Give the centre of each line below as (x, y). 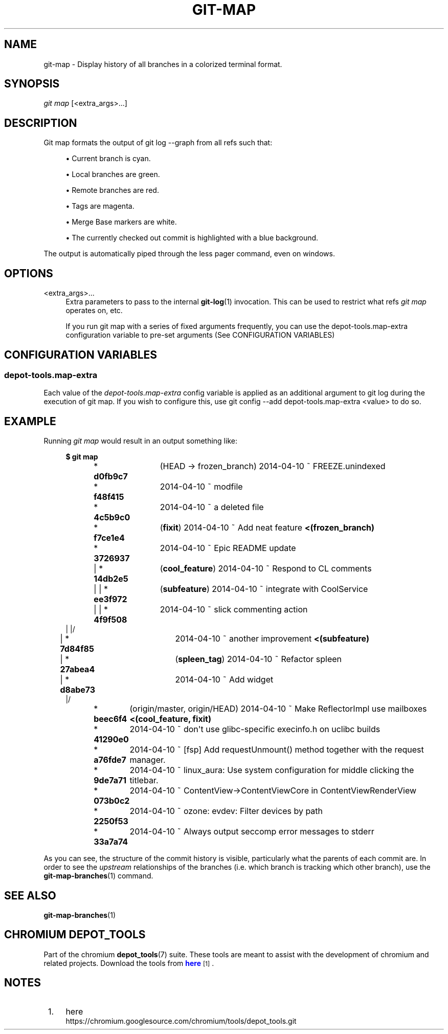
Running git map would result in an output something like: (140, 441)
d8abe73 (78, 690)
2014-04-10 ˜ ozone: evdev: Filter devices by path (226, 811)
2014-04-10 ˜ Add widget (224, 680)
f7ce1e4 (109, 538)
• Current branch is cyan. (108, 159)
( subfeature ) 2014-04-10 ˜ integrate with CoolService (264, 589)
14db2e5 (111, 579)
